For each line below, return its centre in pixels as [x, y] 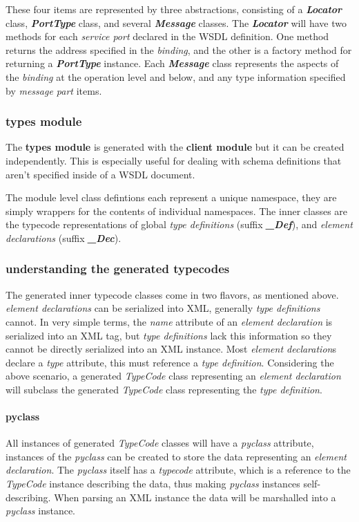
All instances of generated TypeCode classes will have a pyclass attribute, [160, 443]
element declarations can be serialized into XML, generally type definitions [163, 308]
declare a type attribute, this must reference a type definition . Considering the [170, 362]
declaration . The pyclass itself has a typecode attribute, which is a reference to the [178, 470]
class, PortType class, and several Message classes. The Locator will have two [176, 22]
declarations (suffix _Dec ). [64, 237]
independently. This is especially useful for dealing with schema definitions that [174, 160]
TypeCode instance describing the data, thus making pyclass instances [153, 484]
